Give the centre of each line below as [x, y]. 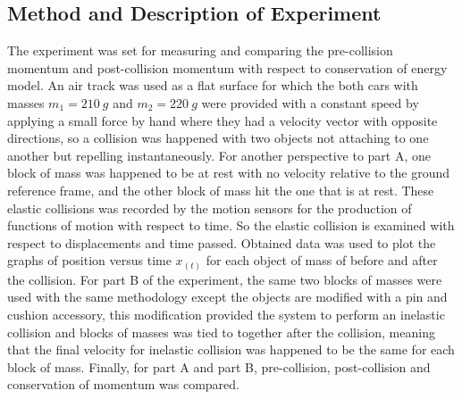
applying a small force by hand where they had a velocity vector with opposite [223, 120]
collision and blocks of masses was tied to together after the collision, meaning [221, 332]
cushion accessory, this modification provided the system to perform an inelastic [226, 315]
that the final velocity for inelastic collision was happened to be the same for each [231, 349]
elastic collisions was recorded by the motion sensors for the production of [210, 208]
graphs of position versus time [89, 260]
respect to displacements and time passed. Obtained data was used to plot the [222, 242]
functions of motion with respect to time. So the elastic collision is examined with [231, 225]
